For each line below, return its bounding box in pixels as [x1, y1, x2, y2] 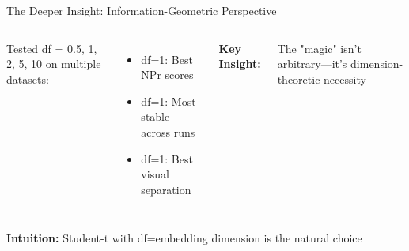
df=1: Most [141, 92, 196, 109]
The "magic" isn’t [277, 39, 362, 56]
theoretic [277, 70, 320, 87]
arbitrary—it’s [277, 55, 347, 72]
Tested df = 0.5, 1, [6, 39, 97, 56]
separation [141, 181, 191, 197]
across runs [141, 123, 195, 140]
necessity [324, 70, 366, 87]
